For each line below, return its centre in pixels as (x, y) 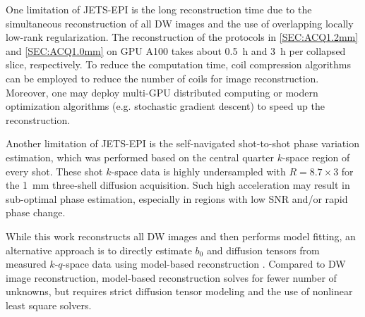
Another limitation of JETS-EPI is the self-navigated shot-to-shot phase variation (182, 143)
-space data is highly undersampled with (198, 171)
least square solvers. (49, 305)
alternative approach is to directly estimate (99, 250)
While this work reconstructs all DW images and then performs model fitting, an (181, 236)
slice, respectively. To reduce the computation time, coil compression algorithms (178, 64)
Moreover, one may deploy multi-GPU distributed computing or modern (162, 92)
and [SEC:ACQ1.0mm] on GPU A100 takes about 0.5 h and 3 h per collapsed (176, 50)
